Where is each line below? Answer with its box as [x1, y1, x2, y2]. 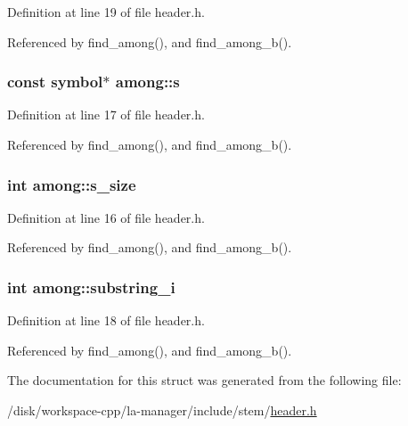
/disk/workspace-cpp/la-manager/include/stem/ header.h [7, 401, 317, 419]
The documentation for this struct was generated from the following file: [7, 371, 402, 389]
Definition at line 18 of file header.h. [7, 311, 205, 330]
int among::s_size [7, 173, 136, 195]
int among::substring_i [7, 275, 175, 298]
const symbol [7, 70, 103, 93]
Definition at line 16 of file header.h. [7, 208, 205, 226]
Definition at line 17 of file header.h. [7, 105, 205, 124]
